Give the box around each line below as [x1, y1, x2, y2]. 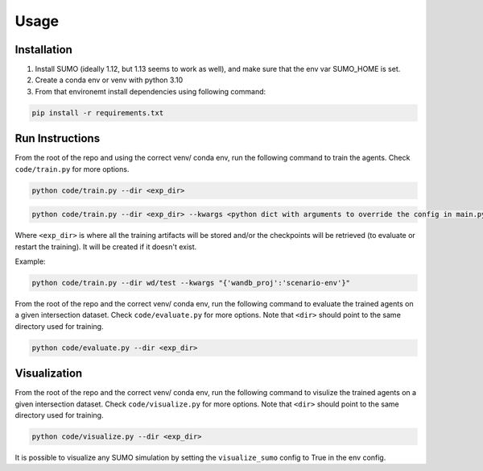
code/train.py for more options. [14, 164, 130, 173]
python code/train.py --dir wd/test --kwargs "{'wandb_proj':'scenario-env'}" [31, 278, 350, 288]
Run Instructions [14, 131, 101, 145]
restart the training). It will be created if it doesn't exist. [14, 242, 197, 252]
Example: [14, 256, 46, 266]
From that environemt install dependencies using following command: [35, 86, 266, 96]
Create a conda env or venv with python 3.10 [35, 75, 184, 85]
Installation [14, 43, 72, 56]
